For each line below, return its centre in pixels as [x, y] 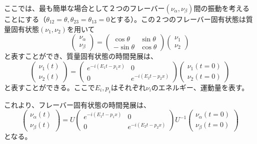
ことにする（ [25, 19]
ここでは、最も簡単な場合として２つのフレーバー [84, 8]
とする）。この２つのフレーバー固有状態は [178, 19]
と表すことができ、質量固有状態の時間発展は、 [81, 56]
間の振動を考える [221, 8]
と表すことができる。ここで [49, 87]
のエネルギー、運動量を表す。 [200, 87]
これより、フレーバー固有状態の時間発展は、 [77, 104]
